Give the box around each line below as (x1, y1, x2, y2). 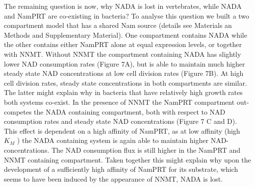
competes (4, 106, 32, 117)
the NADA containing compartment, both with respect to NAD (34, 106, 226, 117)
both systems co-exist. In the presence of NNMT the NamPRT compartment (4, 96, 235, 107)
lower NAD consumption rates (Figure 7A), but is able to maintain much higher (4, 58, 245, 69)
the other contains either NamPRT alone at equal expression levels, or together (4, 39, 242, 49)
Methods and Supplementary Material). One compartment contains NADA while (4, 29, 247, 40)
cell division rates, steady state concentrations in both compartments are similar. (4, 77, 247, 88)
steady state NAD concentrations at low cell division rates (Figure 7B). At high (4, 68, 244, 78)
